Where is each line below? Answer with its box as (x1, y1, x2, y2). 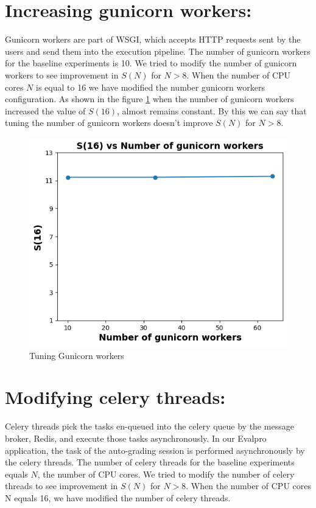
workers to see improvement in (5, 68, 119, 81)
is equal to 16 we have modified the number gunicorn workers (36, 80, 265, 93)
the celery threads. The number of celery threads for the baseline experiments (5, 456, 295, 468)
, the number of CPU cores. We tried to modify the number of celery (37, 467, 295, 480)
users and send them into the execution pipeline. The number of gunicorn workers (5, 44, 311, 57)
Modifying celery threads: (5, 384, 226, 409)
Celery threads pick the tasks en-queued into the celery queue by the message (5, 420, 294, 433)
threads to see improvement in (5, 479, 118, 492)
